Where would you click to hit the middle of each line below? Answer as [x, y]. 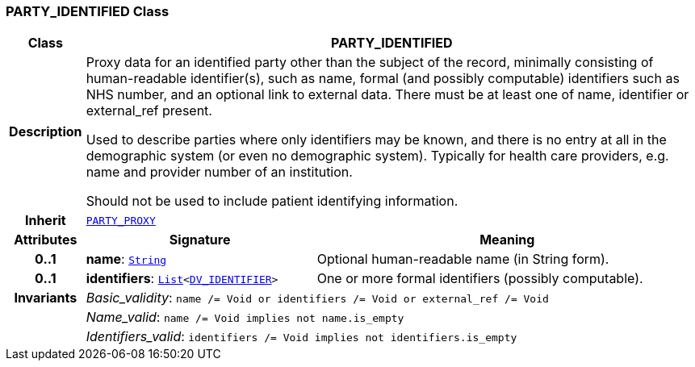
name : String [126, 259]
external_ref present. [149, 111]
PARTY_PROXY [121, 220]
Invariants [46, 298]
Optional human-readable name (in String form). [463, 259]
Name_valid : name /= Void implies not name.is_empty [245, 317]
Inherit [45, 221]
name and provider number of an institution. [219, 172]
